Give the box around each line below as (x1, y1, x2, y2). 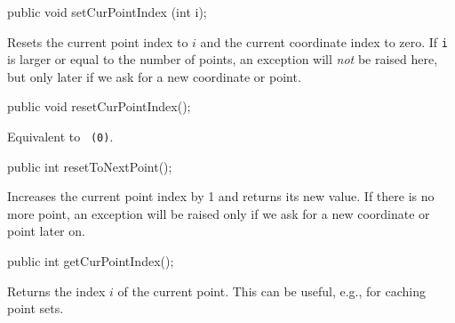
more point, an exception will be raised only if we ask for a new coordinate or (7, 204, 430, 222)
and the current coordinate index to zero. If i (200, 32, 448, 51)
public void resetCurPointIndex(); (7, 97, 191, 116)
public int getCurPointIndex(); (7, 252, 174, 271)
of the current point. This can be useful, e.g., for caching (117, 281, 426, 300)
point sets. (7, 299, 64, 318)
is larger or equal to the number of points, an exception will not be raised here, (7, 50, 438, 69)
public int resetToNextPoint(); (7, 157, 172, 175)
